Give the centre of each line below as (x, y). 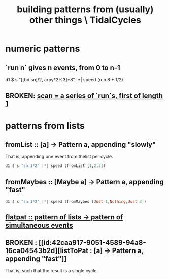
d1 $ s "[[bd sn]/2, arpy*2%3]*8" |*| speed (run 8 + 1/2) (64, 80)
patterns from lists (45, 125)
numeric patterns (43, 49)
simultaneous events (39, 225)
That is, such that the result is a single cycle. (52, 271)
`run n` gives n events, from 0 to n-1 (63, 67)
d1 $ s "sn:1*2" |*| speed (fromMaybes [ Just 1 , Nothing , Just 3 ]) (76, 202)
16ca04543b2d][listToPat (47, 250)
